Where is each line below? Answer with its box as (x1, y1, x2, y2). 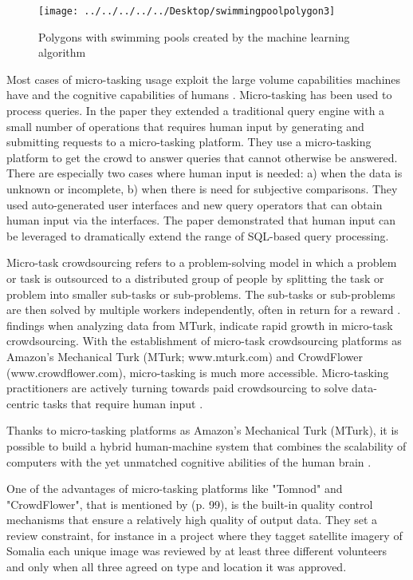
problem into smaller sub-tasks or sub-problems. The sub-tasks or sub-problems (6, 285, 395, 302)
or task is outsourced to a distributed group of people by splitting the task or (6, 269, 384, 286)
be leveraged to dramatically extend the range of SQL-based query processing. (6, 227, 389, 244)
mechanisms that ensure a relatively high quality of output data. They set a (6, 511, 378, 528)
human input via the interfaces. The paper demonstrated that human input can (6, 212, 395, 228)
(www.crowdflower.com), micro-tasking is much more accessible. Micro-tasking (6, 363, 389, 380)
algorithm (38, 44, 86, 61)
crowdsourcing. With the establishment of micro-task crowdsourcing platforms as (6, 332, 402, 349)
